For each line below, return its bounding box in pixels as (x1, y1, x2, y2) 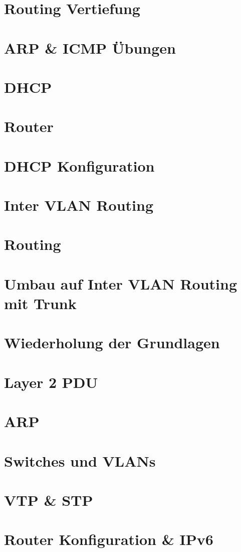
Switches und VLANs (4, 450, 156, 471)
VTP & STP (4, 489, 93, 510)
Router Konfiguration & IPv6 (4, 529, 213, 549)
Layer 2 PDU (4, 371, 98, 392)
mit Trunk (4, 293, 77, 313)
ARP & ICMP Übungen (4, 37, 176, 58)
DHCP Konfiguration (4, 155, 155, 176)
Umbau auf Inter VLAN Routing (4, 273, 237, 294)
